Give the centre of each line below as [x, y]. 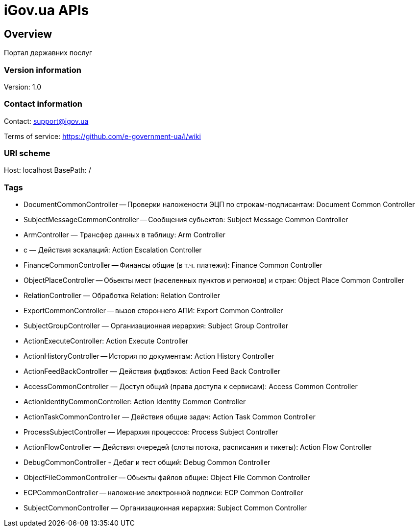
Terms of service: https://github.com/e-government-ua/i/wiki [102, 136]
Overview [28, 34]
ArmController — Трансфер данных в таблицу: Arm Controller [124, 235]
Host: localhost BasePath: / [48, 170]
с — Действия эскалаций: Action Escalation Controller [113, 250]
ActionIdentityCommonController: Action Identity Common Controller [135, 402]
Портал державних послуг [48, 53]
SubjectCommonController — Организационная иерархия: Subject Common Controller [165, 508]
